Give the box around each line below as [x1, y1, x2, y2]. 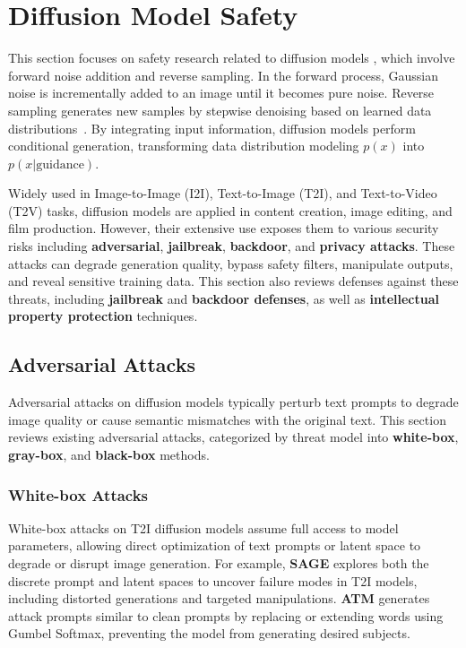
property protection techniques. [8, 307, 198, 325]
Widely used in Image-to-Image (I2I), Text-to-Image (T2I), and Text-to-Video [8, 184, 437, 203]
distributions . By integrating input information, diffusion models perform [8, 118, 417, 137]
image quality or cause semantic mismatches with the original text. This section [8, 410, 446, 428]
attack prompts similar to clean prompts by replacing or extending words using [8, 606, 444, 625]
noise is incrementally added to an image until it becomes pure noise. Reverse [8, 83, 435, 102]
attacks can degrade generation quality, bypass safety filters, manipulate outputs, [8, 254, 453, 272]
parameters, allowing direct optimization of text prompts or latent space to [8, 536, 421, 555]
